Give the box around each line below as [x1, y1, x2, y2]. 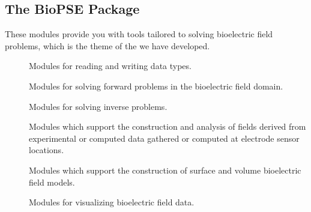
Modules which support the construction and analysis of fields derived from [29, 120, 306, 133]
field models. [29, 175, 75, 188]
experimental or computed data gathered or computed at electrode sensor [29, 132, 300, 144]
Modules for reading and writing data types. [29, 59, 192, 72]
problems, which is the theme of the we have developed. [5, 39, 210, 52]
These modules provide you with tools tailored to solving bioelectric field [5, 28, 273, 40]
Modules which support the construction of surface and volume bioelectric [29, 163, 301, 176]
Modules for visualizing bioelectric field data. [29, 196, 195, 208]
